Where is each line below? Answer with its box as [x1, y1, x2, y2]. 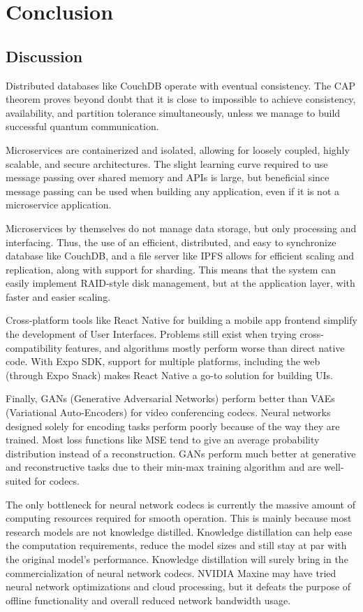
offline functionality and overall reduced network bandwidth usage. [6, 592, 291, 607]
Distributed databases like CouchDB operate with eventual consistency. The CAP [6, 78, 355, 92]
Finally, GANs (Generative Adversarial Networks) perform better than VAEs [6, 391, 335, 406]
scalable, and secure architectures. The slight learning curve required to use [6, 156, 328, 171]
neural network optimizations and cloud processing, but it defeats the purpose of [6, 579, 351, 594]
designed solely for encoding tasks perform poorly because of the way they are [6, 418, 340, 433]
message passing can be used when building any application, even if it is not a [6, 183, 340, 198]
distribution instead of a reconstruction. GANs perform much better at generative [6, 446, 356, 460]
